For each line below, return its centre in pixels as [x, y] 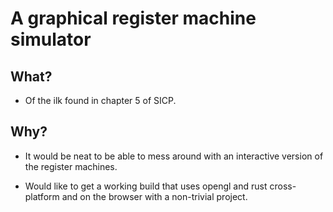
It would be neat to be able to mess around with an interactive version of [174, 156]
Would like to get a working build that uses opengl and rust [146, 186]
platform [42, 196]
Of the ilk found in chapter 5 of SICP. [100, 100]
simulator [51, 39]
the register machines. [71, 166]
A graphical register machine [133, 18]
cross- [283, 186]
